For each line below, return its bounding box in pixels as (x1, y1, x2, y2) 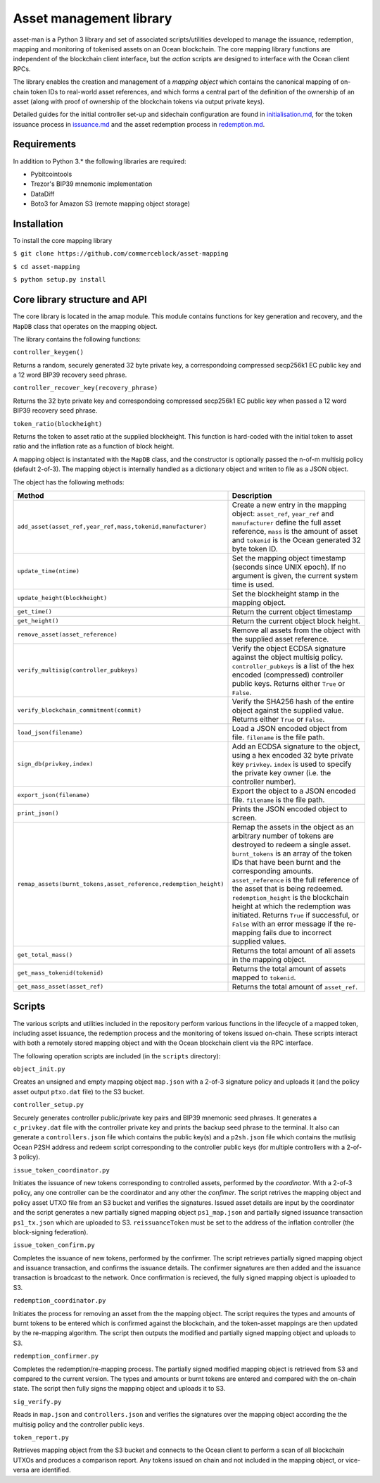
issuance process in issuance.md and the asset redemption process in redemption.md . (13, 120, 265, 128)
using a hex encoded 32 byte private (232, 750, 354, 760)
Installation (13, 218, 63, 230)
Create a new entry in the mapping (232, 500, 348, 510)
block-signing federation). (13, 1227, 89, 1236)
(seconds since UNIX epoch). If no (232, 562, 346, 572)
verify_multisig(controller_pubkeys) (17, 666, 139, 674)
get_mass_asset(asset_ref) (17, 983, 104, 991)
